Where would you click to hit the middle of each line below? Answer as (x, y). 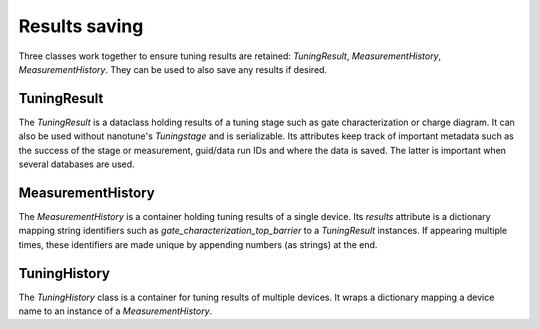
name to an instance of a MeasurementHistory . (115, 311)
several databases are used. (76, 164)
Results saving (81, 26)
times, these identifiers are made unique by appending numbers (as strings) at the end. (198, 244)
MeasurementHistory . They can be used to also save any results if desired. (173, 69)
